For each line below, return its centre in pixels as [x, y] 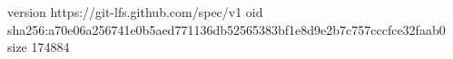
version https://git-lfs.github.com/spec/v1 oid [135, 12]
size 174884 [39, 47]
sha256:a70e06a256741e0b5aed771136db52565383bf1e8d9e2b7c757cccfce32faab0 [226, 29]
